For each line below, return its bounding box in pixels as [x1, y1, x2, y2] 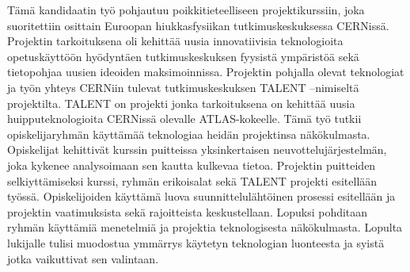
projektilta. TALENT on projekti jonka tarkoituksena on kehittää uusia [7, 94, 355, 111]
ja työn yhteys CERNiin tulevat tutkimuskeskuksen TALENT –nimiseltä [7, 79, 359, 95]
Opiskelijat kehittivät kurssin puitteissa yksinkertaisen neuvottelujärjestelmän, [7, 141, 387, 158]
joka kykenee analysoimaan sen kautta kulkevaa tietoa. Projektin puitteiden [7, 156, 376, 173]
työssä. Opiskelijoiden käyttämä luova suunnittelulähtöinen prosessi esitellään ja [7, 188, 396, 205]
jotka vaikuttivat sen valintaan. [7, 250, 159, 266]
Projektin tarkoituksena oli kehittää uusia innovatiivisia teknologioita [7, 33, 344, 49]
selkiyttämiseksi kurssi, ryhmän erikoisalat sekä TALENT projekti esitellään [7, 172, 378, 189]
